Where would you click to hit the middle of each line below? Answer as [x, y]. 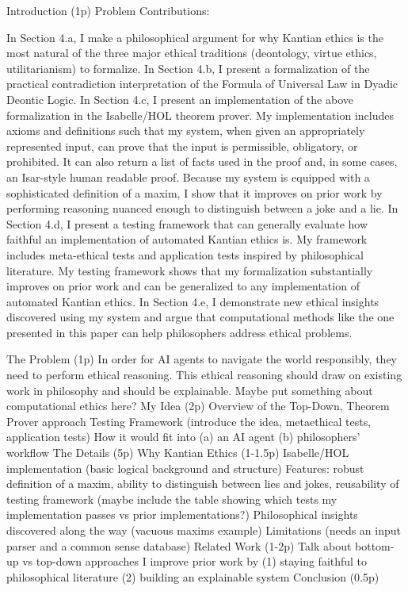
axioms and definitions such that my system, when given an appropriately [186, 130]
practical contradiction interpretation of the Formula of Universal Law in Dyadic [202, 84]
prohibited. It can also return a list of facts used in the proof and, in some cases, [202, 161]
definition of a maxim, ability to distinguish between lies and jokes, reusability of [203, 484]
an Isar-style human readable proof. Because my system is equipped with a [188, 177]
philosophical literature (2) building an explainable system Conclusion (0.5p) [193, 576]
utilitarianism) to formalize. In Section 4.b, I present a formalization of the [188, 68]
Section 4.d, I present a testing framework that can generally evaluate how [187, 223]
